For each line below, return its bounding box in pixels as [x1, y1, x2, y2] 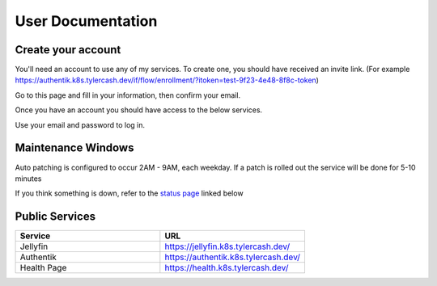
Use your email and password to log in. [15, 120, 146, 129]
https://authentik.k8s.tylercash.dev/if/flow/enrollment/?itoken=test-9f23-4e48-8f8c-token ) [15, 75, 320, 85]
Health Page [19, 263, 67, 274]
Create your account [15, 43, 121, 57]
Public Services [15, 210, 96, 224]
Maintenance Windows [15, 141, 134, 155]
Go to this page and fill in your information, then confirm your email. [15, 90, 241, 100]
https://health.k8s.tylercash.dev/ [164, 263, 289, 274]
